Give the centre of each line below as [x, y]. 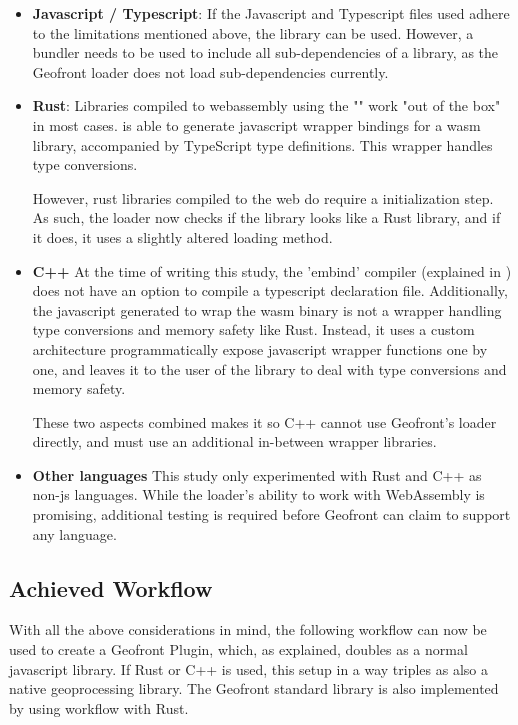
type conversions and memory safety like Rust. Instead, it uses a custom [253, 329]
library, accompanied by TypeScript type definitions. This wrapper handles [262, 144]
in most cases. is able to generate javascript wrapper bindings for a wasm [256, 124]
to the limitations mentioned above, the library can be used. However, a [253, 32]
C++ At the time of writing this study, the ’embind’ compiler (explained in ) [272, 270]
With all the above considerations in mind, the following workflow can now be [248, 629]
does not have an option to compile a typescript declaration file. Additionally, [270, 290]
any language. [74, 533]
